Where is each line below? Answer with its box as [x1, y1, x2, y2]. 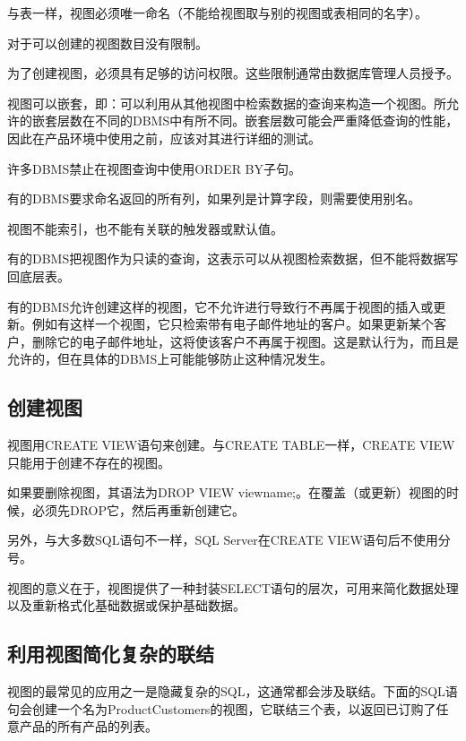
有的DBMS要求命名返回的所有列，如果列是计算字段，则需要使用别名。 [7, 189, 421, 208]
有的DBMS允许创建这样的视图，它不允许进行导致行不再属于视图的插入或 [7, 297, 434, 315]
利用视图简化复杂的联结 [7, 640, 214, 668]
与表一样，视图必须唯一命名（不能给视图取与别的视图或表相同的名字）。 [7, 4, 427, 22]
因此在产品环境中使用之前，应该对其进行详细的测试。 [7, 128, 321, 147]
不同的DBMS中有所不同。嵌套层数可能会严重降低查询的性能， [94, 111, 459, 130]
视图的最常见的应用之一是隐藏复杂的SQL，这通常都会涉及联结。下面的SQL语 [7, 682, 458, 701]
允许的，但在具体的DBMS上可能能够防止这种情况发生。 [7, 349, 333, 368]
